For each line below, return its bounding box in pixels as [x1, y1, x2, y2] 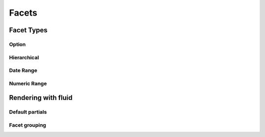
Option [9, 41, 26, 47]
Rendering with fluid [9, 93, 73, 102]
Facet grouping [9, 121, 47, 128]
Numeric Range [9, 80, 47, 87]
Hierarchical [9, 54, 39, 61]
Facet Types [9, 26, 48, 34]
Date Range [9, 67, 38, 74]
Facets [9, 7, 38, 18]
